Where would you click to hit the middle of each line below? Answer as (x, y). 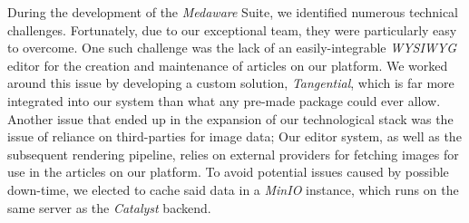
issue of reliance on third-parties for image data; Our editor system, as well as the (234, 136)
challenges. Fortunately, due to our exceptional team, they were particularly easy (232, 29)
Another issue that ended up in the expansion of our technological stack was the (230, 118)
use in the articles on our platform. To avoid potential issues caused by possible (228, 172)
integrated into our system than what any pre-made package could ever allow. (224, 100)
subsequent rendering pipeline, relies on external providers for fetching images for (233, 154)
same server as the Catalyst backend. (109, 207)
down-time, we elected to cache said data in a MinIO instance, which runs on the (233, 189)
